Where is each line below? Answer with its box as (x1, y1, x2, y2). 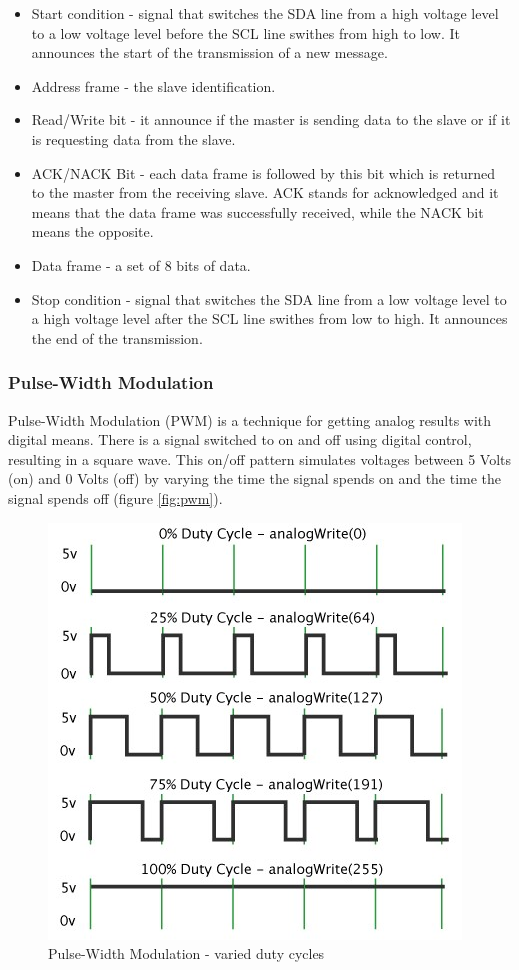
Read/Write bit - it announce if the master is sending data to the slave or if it (31, 109, 511, 130)
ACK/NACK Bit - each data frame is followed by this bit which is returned (31, 162, 496, 183)
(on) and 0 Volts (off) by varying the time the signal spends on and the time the (8, 468, 502, 489)
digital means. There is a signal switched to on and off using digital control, (8, 429, 472, 450)
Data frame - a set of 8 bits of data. (31, 254, 251, 275)
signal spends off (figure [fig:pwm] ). (8, 487, 223, 508)
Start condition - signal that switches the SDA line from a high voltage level (31, 3, 499, 23)
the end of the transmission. (31, 327, 203, 348)
